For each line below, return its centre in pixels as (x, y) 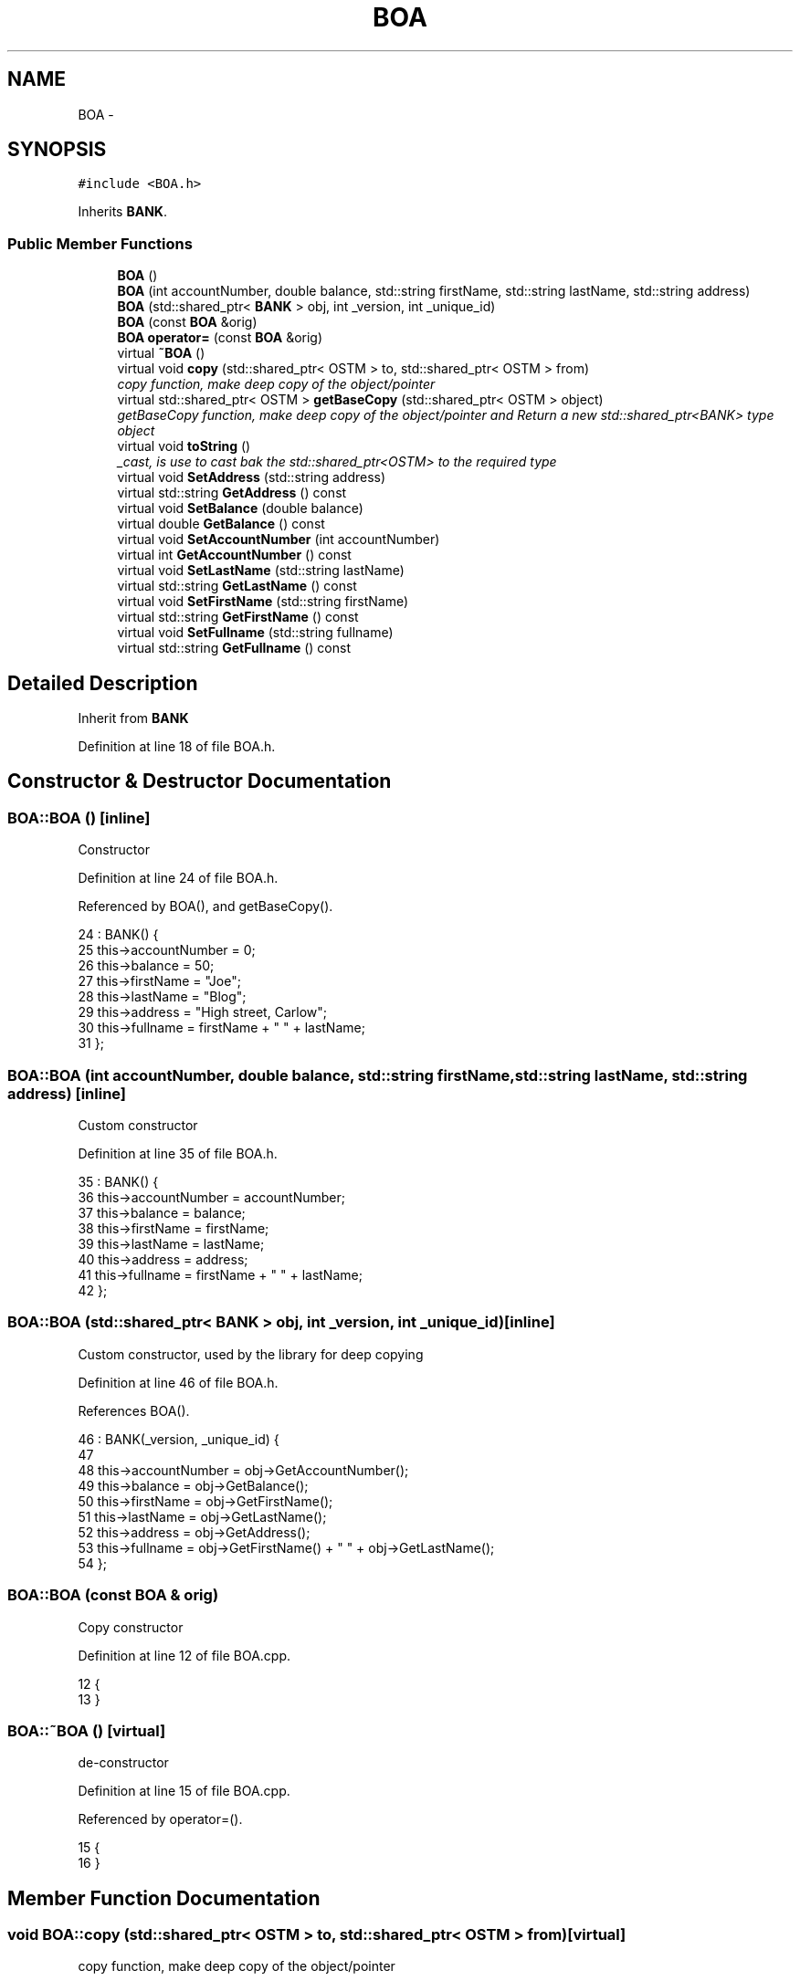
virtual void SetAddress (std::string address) (252, 477)
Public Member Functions (100, 243)
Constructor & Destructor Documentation (200, 781)
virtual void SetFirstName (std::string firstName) (263, 602)
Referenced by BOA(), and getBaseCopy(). (205, 907)
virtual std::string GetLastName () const (237, 586)
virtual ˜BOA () (161, 353)
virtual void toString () (184, 446)
